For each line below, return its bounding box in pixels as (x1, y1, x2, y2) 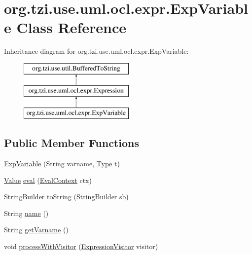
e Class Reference (4, 17, 126, 37)
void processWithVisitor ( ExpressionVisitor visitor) (4, 241, 158, 252)
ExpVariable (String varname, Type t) (4, 158, 120, 169)
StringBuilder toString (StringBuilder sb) (4, 191, 129, 202)
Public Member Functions (4, 135, 139, 150)
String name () (4, 208, 49, 218)
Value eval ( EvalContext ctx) (4, 175, 92, 185)
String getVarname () (4, 224, 69, 235)
